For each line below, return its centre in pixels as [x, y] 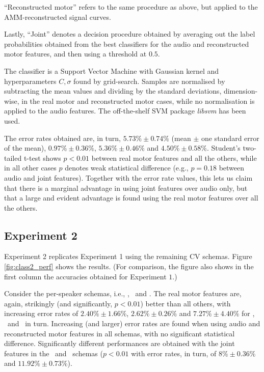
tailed [13, 158]
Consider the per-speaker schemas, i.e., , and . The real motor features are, [123, 293]
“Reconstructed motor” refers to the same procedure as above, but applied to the [131, 7]
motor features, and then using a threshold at [75, 54]
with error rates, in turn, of [174, 353]
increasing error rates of [41, 313]
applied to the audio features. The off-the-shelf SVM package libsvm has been [125, 111]
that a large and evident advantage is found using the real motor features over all [131, 198]
